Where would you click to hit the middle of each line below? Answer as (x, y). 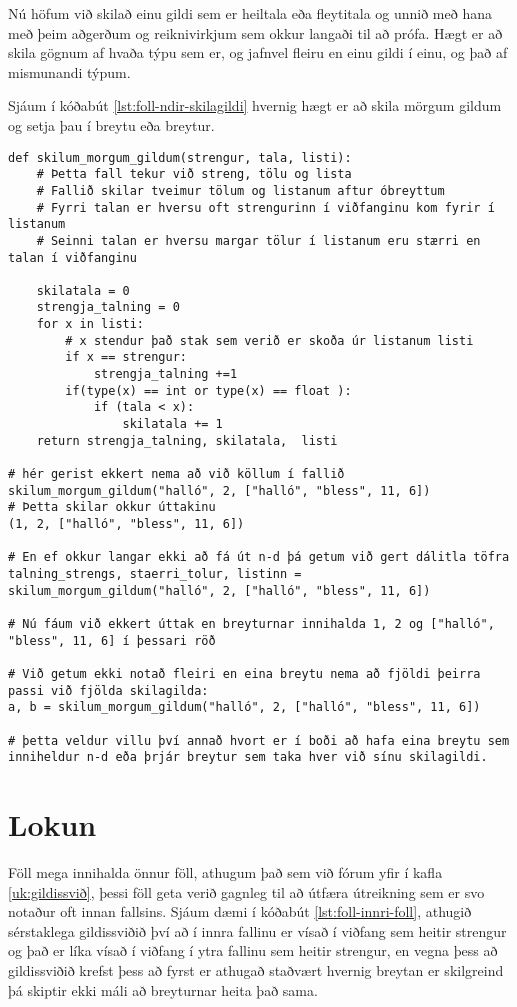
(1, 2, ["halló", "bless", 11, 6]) (126, 524)
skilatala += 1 (172, 424)
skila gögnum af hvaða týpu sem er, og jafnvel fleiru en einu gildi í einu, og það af (258, 52)
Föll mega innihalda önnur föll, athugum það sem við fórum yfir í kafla (225, 871)
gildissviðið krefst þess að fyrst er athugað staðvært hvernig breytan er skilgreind (256, 969)
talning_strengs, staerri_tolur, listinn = (155, 573)
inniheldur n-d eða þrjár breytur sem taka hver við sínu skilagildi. (248, 757)
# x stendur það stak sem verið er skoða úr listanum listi (269, 340)
